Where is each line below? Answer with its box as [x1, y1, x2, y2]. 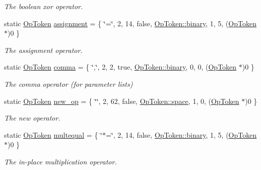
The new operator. [4, 112, 60, 123]
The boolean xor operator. [4, 1, 83, 11]
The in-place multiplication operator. [4, 156, 117, 166]
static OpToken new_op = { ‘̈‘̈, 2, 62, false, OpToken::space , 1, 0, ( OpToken [4, 95, 239, 106]
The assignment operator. [4, 44, 83, 55]
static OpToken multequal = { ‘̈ [4, 129, 102, 140]
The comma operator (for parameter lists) [4, 78, 133, 89]
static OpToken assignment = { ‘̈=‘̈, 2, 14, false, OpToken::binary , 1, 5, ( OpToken [4, 18, 256, 28]
